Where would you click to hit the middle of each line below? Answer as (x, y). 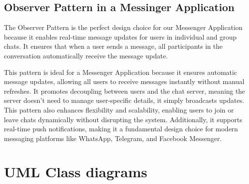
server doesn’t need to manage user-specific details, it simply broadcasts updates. (124, 100)
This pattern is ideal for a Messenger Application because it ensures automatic (121, 72)
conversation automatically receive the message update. (86, 55)
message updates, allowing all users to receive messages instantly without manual (124, 81)
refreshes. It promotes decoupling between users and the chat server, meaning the (124, 91)
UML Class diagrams (76, 171)
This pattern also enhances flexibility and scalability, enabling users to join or (119, 109)
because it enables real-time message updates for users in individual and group (120, 36)
